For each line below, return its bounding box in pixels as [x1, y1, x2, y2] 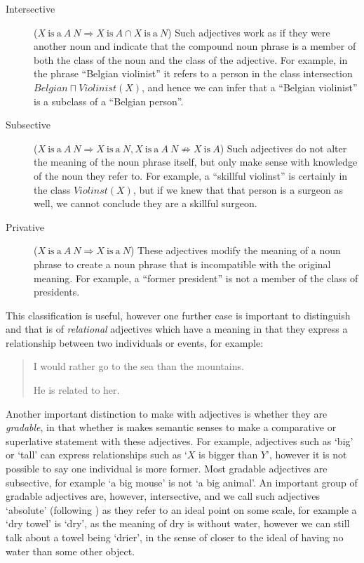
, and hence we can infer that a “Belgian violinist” [142, 79, 358, 94]
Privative [6, 219, 45, 234]
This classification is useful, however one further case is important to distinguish [6, 307, 351, 322]
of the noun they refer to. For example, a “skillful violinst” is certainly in [34, 168, 348, 183]
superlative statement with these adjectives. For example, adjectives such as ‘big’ [6, 433, 353, 448]
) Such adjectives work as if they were [168, 25, 330, 39]
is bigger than [198, 447, 258, 462]
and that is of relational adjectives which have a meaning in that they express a [6, 322, 348, 336]
